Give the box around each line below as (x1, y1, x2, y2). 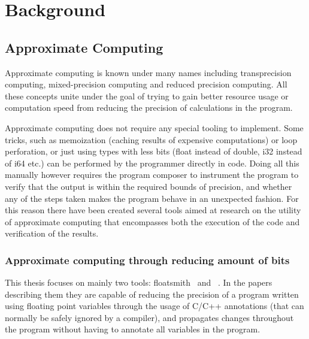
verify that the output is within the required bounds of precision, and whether (5, 180, 292, 192)
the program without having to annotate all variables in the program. (5, 323, 260, 335)
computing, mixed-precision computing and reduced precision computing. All (5, 78, 287, 90)
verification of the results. (5, 227, 99, 240)
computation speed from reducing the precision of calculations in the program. (5, 101, 293, 114)
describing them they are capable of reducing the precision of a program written (5, 287, 299, 300)
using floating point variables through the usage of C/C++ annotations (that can (5, 299, 304, 312)
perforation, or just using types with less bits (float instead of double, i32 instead (5, 145, 302, 158)
